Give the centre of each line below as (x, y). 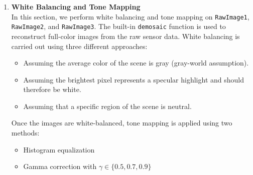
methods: (25, 133)
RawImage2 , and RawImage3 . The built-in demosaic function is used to (118, 26)
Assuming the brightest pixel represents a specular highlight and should (134, 79)
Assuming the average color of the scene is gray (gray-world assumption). (136, 63)
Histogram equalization (59, 149)
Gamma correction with (60, 166)
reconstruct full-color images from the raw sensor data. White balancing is (125, 36)
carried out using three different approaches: (79, 46)
